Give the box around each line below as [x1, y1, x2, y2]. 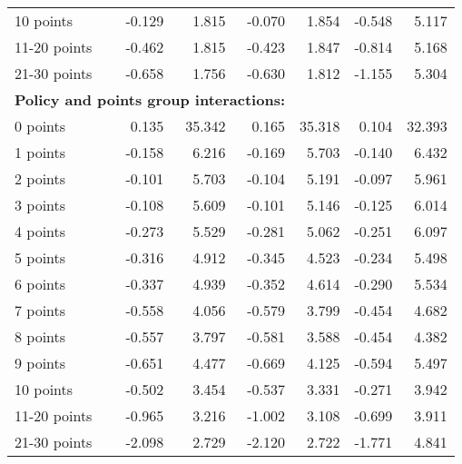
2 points [15, 168, 66, 189]
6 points [15, 273, 66, 294]
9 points [15, 352, 66, 373]
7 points [15, 300, 66, 321]
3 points [15, 194, 66, 215]
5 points [15, 247, 66, 268]
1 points [15, 142, 66, 163]
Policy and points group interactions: [15, 89, 286, 110]
